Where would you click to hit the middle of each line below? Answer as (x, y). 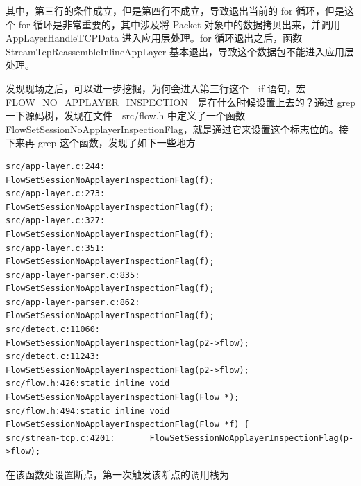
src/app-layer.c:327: (56, 221)
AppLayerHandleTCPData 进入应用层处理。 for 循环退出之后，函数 (154, 38)
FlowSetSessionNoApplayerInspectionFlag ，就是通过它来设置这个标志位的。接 (177, 129)
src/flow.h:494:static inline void (88, 411)
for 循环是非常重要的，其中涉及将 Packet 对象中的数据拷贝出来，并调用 (179, 24)
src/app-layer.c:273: (56, 194)
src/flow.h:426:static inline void (88, 384)
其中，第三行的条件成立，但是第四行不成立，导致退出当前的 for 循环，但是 (175, 10)
